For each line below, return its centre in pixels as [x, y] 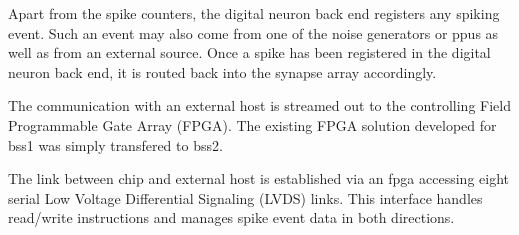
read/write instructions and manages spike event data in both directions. [231, 217]
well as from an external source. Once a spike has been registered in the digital [249, 52]
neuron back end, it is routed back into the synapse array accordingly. [222, 71]
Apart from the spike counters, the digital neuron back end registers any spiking [254, 13]
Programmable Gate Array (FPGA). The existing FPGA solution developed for [252, 124]
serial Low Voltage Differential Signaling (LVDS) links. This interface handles [245, 197]
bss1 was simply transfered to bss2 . [115, 144]
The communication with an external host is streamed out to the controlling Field [259, 105]
